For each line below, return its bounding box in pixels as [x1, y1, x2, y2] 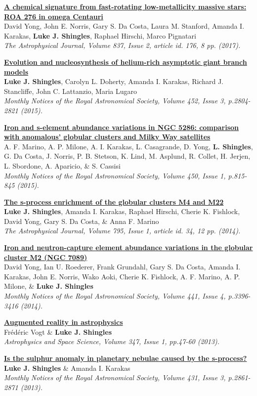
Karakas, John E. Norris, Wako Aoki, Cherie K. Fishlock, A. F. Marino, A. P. [4, 271, 240, 281]
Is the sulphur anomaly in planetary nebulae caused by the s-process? [4, 353, 247, 363]
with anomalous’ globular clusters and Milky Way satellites [4, 132, 211, 142]
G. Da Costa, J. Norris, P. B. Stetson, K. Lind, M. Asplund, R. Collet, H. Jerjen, [4, 151, 251, 161]
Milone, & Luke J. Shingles [4, 281, 93, 291]
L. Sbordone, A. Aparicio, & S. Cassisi [4, 160, 121, 171]
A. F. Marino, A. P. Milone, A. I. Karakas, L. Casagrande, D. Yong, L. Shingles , [4, 141, 253, 151]
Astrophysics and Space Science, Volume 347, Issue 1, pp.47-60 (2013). [4, 336, 220, 347]
